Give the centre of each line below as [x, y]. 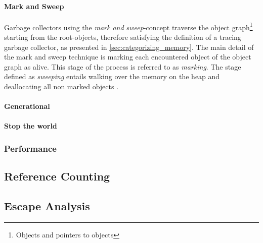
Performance [30, 148]
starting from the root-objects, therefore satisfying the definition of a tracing [123, 37]
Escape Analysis [47, 206]
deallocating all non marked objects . [61, 86]
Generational [27, 106]
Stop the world [31, 126]
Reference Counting [57, 176]
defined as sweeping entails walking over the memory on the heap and [112, 76]
